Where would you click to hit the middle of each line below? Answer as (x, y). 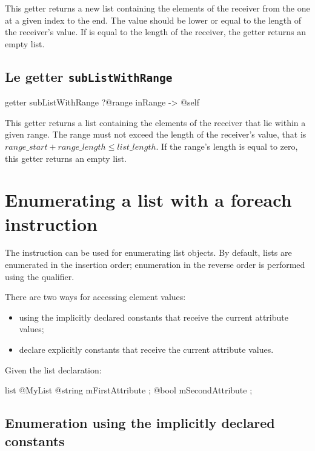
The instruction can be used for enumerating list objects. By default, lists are (148, 252)
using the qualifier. (40, 276)
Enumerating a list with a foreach (148, 200)
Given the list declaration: (53, 369)
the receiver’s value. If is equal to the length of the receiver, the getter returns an (156, 32)
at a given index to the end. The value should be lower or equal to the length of (153, 20)
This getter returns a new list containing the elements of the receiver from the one (157, 8)
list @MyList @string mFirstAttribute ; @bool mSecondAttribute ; (129, 390)
